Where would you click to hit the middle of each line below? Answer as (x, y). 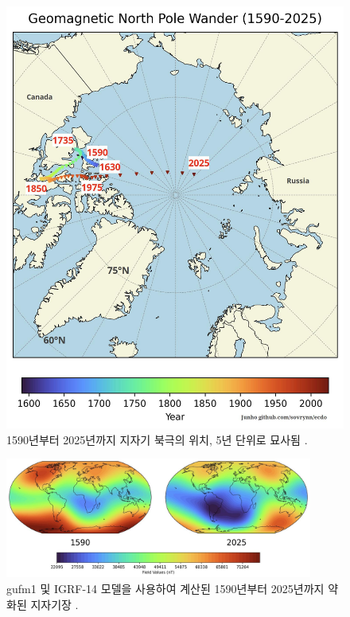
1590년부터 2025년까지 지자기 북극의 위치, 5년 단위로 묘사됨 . (157, 439)
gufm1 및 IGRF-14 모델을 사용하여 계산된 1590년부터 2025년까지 (165, 588)
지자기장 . (54, 604)
